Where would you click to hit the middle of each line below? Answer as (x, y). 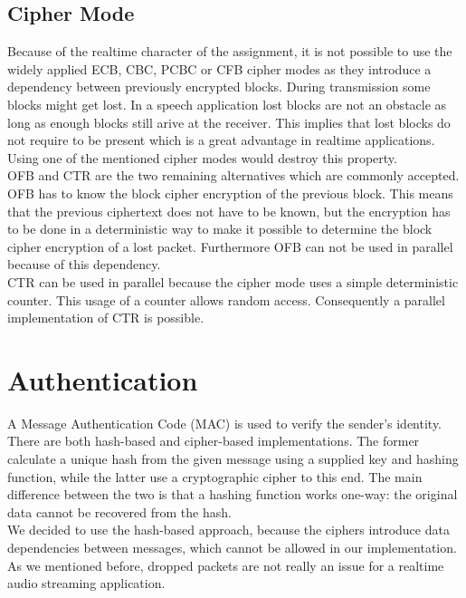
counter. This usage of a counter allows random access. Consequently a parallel (226, 299)
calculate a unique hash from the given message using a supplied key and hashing (233, 459)
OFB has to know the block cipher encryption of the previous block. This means (230, 193)
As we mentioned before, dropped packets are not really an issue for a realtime (226, 565)
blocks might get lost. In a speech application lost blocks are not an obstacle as (227, 104)
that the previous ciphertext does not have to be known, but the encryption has (229, 211)
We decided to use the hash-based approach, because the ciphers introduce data (228, 530)
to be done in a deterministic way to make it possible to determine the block (220, 229)
